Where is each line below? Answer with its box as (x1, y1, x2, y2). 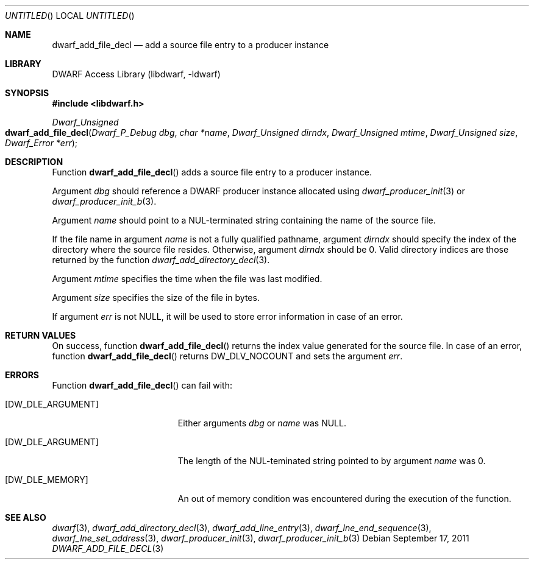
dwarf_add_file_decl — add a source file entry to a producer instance (52, 40, 329, 50)
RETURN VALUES (5, 330, 76, 340)
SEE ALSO (5, 512, 46, 523)
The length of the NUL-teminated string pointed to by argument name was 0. (177, 456, 486, 466)
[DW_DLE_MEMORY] (5, 474, 88, 485)
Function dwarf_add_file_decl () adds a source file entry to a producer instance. (52, 167, 372, 177)
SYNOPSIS (5, 88, 49, 98)
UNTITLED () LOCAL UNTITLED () (5, 10, 135, 21)
